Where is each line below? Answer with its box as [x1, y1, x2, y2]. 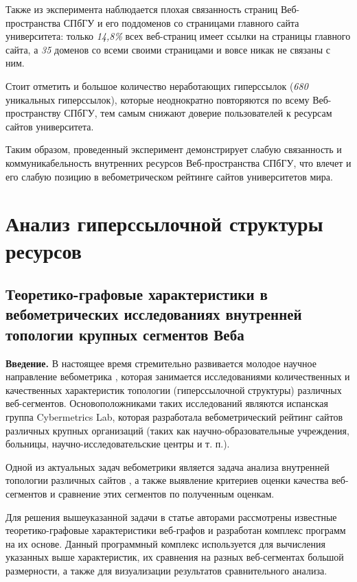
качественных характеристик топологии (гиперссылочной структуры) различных [5, 382, 342, 397]
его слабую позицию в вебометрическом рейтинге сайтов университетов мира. [5, 169, 333, 183]
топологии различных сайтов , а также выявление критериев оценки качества [5, 473, 329, 487]
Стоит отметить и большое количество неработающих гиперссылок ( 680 [5, 78, 308, 93]
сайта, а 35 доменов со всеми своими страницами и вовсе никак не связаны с [5, 42, 331, 56]
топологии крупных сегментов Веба [5, 323, 244, 345]
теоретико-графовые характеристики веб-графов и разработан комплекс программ [5, 523, 346, 537]
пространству [5, 106, 61, 120]
